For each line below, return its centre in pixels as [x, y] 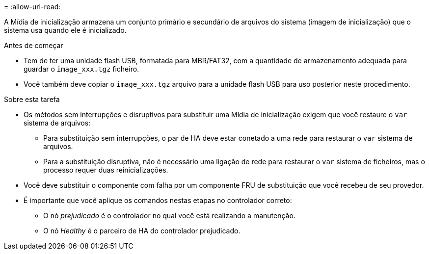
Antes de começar [34, 45]
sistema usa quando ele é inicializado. [65, 30]
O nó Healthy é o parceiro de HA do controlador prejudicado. [142, 231]
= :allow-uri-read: [32, 7]
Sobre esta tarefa [32, 99]
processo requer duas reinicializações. [106, 170]
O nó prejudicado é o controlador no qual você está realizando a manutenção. [169, 216]
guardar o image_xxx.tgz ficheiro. [81, 69]
